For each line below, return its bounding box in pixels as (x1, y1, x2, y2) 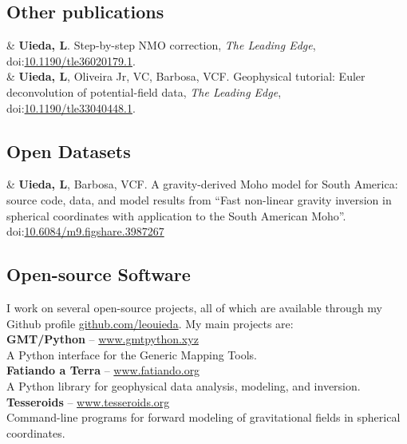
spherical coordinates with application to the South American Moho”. (6, 207, 346, 224)
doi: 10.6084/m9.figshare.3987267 (6, 223, 164, 240)
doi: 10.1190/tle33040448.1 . (6, 99, 136, 116)
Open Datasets (6, 138, 131, 163)
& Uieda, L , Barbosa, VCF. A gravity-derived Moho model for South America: (6, 176, 398, 192)
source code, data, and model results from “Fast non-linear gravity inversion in (6, 191, 392, 208)
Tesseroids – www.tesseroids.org (6, 393, 170, 410)
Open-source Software (6, 262, 191, 287)
